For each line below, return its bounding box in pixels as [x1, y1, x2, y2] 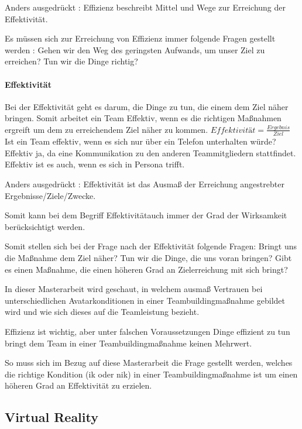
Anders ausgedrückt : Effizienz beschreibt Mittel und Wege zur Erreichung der [5, 1, 286, 13]
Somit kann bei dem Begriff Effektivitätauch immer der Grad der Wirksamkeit [5, 209, 287, 221]
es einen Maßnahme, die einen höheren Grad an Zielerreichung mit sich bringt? [5, 263, 288, 275]
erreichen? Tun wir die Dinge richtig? [5, 55, 138, 67]
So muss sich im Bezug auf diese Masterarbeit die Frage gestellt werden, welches [5, 356, 293, 369]
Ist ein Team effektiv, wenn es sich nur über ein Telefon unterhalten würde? [5, 135, 276, 147]
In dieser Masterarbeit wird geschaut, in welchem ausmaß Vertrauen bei [5, 283, 263, 295]
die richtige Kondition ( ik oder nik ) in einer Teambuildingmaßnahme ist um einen [5, 368, 298, 380]
